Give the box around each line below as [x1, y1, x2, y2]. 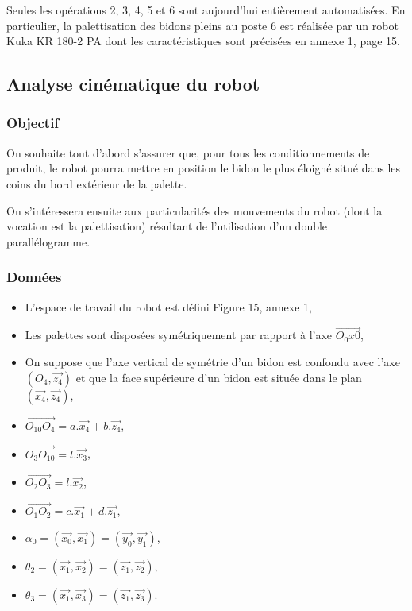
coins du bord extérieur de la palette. [6, 175, 187, 191]
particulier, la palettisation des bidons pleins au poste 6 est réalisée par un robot [6, 17, 399, 33]
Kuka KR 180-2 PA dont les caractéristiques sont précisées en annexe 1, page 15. [6, 33, 400, 49]
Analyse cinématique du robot [6, 72, 260, 96]
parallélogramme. [6, 233, 90, 249]
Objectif [6, 113, 60, 133]
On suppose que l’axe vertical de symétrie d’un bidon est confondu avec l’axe [25, 353, 400, 369]
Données [6, 267, 62, 287]
